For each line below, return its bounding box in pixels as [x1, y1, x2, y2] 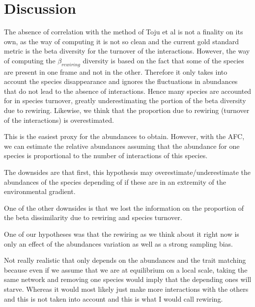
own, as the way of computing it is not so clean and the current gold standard [4, 36, 239, 46]
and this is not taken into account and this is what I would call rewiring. [4, 293, 223, 304]
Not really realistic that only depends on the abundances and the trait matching [4, 255, 246, 265]
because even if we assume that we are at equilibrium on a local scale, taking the [4, 264, 248, 275]
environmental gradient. [4, 186, 76, 196]
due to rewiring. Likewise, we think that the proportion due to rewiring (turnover [4, 105, 250, 115]
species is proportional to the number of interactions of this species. [4, 150, 208, 161]
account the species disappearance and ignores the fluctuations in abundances [4, 76, 238, 86]
